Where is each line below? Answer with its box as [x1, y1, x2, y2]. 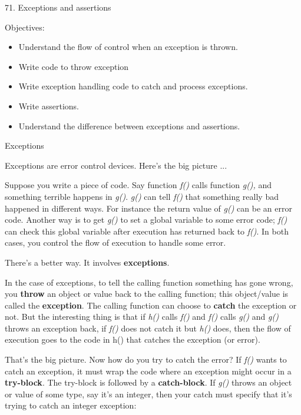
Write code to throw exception [18, 60, 129, 72]
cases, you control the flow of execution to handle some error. [5, 236, 226, 249]
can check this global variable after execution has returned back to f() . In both [5, 225, 289, 237]
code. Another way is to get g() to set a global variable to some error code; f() [5, 213, 287, 226]
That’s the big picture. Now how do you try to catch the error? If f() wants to [5, 353, 287, 366]
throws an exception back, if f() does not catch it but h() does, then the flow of [5, 322, 291, 334]
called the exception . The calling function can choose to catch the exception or [5, 299, 297, 311]
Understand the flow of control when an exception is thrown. [18, 41, 238, 53]
